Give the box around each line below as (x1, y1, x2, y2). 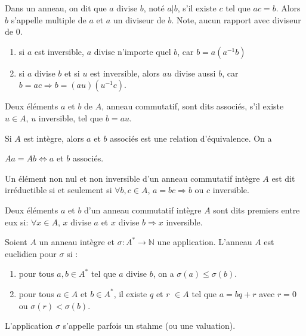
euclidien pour (5, 247, 57, 259)
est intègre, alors (23, 132, 84, 144)
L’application (5, 319, 53, 332)
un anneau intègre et (39, 236, 115, 248)
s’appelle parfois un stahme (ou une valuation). (63, 319, 236, 332)
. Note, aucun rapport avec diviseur (171, 13, 301, 26)
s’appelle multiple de (11, 13, 86, 26)
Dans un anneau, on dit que (5, 2, 107, 14)
